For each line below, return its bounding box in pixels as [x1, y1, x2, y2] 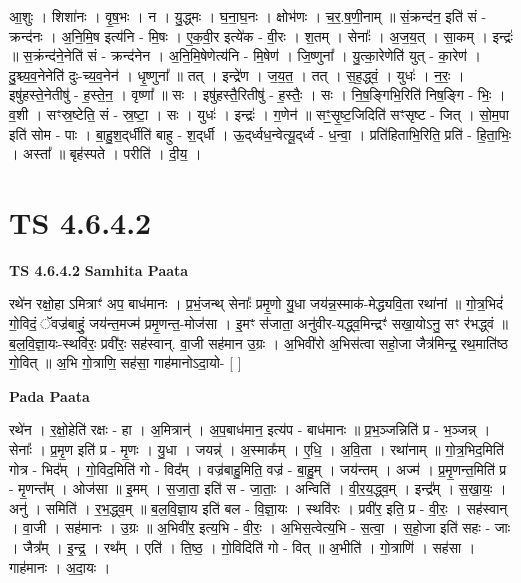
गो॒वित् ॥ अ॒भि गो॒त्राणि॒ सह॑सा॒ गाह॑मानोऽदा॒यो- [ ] [9, 352, 242, 373]
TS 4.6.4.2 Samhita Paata [9, 259, 189, 280]
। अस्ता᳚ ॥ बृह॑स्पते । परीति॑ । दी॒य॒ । [9, 143, 202, 164]
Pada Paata [9, 385, 90, 406]
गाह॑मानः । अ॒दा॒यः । [9, 556, 111, 577]
